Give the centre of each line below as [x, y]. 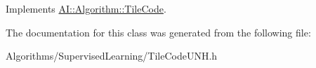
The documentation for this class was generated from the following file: [158, 32]
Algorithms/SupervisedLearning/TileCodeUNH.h [112, 56]
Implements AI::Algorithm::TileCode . [86, 8]
